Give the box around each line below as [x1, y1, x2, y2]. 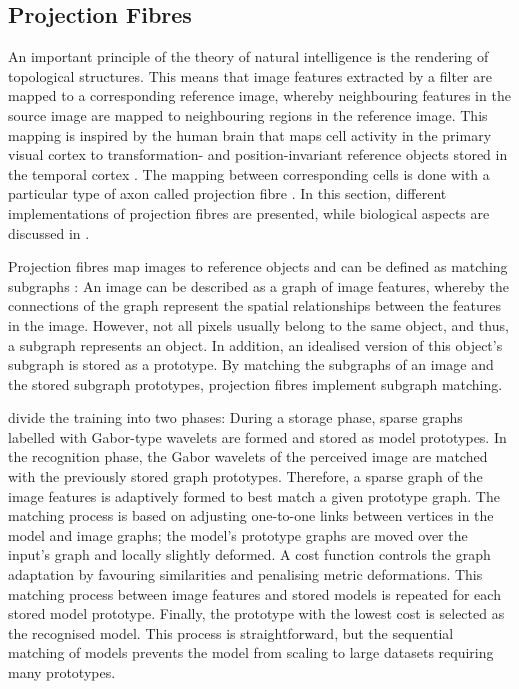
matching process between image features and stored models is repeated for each [8, 583, 501, 604]
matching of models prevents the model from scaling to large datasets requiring [8, 642, 494, 663]
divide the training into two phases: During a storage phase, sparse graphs [8, 407, 463, 428]
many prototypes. [8, 662, 116, 683]
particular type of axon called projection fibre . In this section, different [8, 183, 447, 204]
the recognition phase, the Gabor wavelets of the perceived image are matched [8, 446, 488, 467]
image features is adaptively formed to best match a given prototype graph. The [8, 485, 500, 506]
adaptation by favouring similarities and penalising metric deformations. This [8, 564, 483, 585]
